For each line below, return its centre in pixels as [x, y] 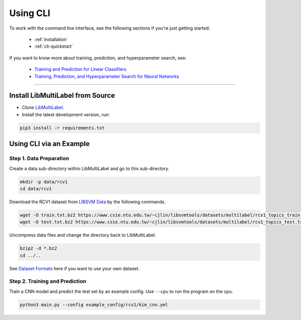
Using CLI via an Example [49, 144]
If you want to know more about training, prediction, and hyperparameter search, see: [98, 58]
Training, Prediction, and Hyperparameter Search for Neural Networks [107, 76]
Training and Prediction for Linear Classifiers [80, 69]
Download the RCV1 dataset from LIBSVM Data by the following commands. [87, 202]
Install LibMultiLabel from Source [62, 96]
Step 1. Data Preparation [39, 158]
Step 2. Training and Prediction [48, 281]
